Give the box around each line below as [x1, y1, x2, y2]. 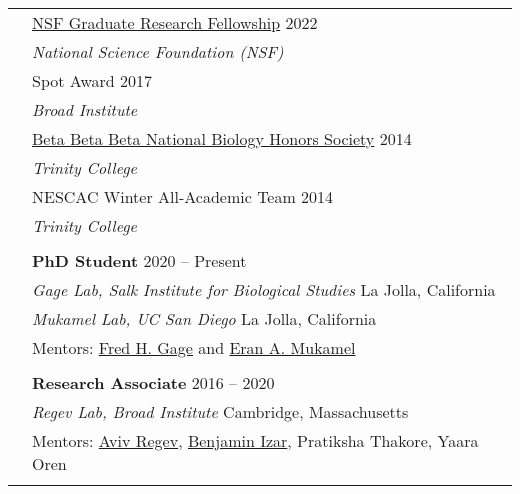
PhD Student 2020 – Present [32, 249, 247, 272]
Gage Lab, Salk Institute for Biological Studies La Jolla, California [32, 278, 496, 301]
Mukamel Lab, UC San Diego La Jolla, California [32, 307, 377, 330]
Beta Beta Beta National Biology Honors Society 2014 [32, 127, 412, 150]
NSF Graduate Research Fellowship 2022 [32, 11, 318, 34]
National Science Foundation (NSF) [32, 40, 284, 63]
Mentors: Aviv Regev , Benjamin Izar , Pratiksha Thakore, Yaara [32, 429, 479, 452]
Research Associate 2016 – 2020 [32, 371, 275, 394]
